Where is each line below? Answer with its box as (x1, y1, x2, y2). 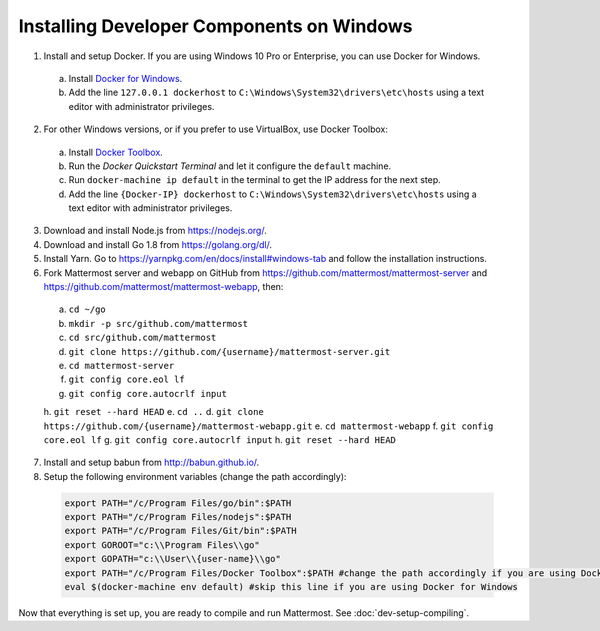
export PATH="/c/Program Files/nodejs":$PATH (64, 511, 292, 523)
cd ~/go (68, 304, 107, 315)
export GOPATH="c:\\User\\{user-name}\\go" (64, 553, 282, 565)
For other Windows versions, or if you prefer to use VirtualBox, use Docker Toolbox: (43, 123, 389, 135)
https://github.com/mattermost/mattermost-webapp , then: (43, 281, 284, 293)
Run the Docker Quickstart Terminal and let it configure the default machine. (68, 160, 392, 172)
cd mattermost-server (68, 360, 175, 371)
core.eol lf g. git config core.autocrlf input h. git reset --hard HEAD (43, 433, 397, 445)
